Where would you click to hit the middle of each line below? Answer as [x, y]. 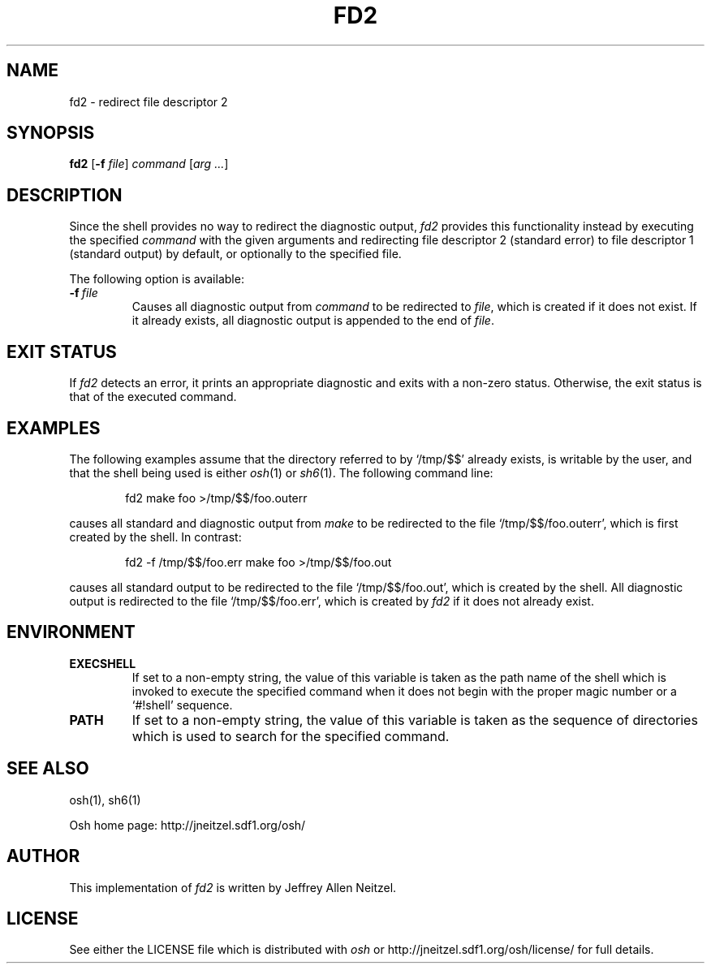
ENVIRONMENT [71, 632]
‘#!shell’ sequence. [182, 705]
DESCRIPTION [65, 195]
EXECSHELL [103, 663]
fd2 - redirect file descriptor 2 [149, 101]
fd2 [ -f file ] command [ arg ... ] [149, 164]
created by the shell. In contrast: [155, 537]
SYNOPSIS [51, 133]
